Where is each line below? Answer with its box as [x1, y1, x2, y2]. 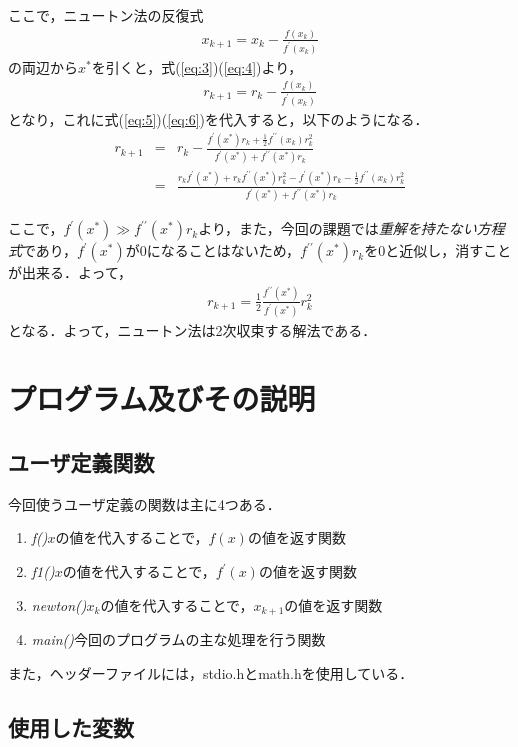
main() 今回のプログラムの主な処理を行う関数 [31, 629, 326, 650]
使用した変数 [8, 711, 134, 742]
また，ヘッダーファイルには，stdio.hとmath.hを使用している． [8, 662, 414, 683]
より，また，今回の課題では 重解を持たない [198, 218, 477, 239]
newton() [31, 594, 87, 615]
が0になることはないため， [125, 240, 301, 261]
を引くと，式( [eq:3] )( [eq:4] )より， [91, 56, 303, 77]
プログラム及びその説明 [8, 378, 316, 419]
